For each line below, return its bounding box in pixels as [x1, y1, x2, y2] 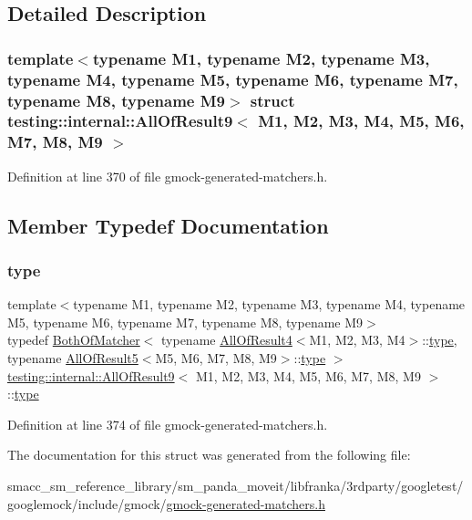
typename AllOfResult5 [7, 348, 139, 368]
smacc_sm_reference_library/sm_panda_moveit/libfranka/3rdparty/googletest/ [7, 476, 464, 495]
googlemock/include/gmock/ [7, 494, 167, 513]
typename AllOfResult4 [161, 330, 292, 349]
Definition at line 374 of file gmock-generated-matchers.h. [7, 414, 328, 433]
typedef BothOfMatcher [7, 330, 140, 349]
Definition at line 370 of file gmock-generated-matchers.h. [7, 166, 328, 185]
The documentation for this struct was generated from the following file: [7, 445, 411, 464]
